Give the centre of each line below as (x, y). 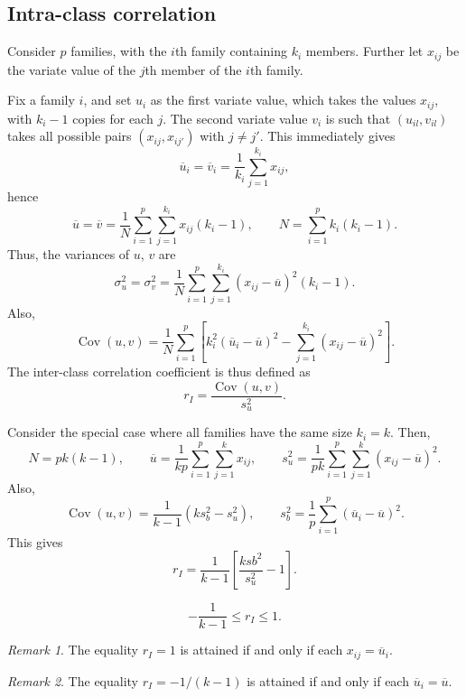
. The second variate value (235, 118)
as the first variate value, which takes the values (283, 100)
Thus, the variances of (69, 254)
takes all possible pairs (70, 136)
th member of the (193, 69)
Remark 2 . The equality (73, 680)
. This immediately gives (327, 136)
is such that (358, 118)
